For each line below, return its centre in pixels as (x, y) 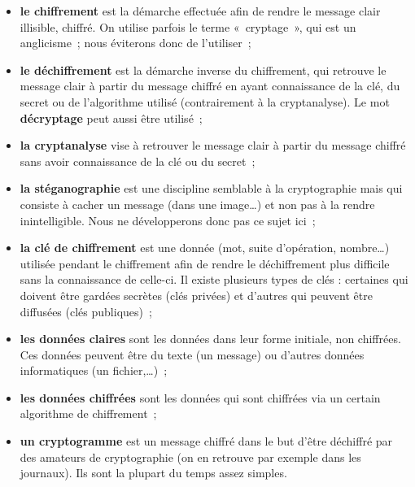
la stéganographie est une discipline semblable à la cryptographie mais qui (211, 188)
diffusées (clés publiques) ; (86, 311)
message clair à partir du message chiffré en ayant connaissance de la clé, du (210, 86)
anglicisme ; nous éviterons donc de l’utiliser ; (135, 43)
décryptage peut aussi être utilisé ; (111, 117)
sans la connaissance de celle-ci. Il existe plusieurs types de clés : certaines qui (214, 279)
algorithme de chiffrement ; (88, 413)
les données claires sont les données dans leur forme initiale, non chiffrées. (210, 339)
